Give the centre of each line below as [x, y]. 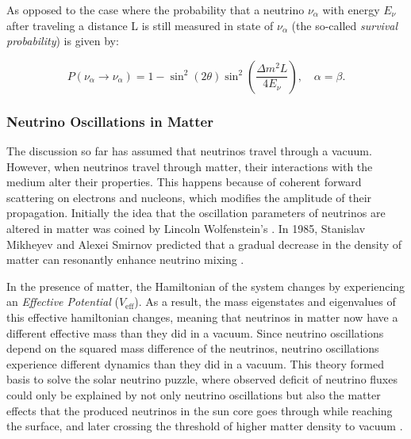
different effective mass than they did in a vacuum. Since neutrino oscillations [195, 332]
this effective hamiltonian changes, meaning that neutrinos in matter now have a [202, 317]
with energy [351, 10]
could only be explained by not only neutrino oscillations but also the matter [194, 394]
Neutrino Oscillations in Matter [110, 121]
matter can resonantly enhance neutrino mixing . [125, 260]
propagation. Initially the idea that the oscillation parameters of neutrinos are [196, 213]
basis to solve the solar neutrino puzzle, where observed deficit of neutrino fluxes [202, 379]
